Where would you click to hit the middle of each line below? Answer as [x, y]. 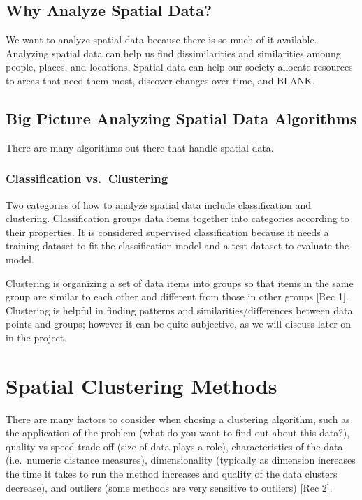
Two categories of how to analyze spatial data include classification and [159, 204]
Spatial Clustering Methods [142, 385]
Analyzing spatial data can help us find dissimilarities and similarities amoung [173, 53]
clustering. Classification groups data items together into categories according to [178, 218]
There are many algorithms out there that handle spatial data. [140, 147]
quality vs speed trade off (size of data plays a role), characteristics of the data [174, 446]
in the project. [36, 337]
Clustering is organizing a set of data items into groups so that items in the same [180, 282]
